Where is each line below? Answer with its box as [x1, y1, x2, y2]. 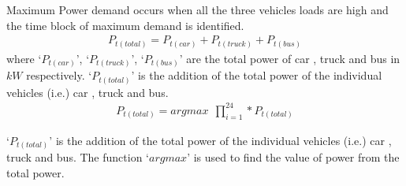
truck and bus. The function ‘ [6, 149, 149, 166]
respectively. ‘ [26, 67, 92, 84]
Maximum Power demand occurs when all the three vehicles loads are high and [6, 2, 389, 17]
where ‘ [6, 50, 42, 66]
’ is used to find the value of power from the [187, 149, 400, 166]
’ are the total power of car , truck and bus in [179, 50, 400, 66]
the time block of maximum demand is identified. [6, 17, 244, 33]
